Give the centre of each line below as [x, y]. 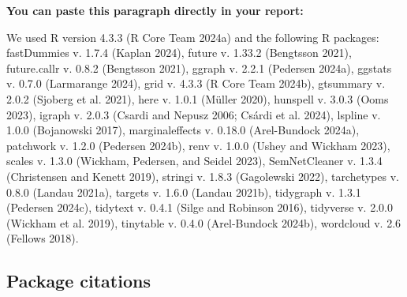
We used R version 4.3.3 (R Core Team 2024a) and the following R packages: [193, 37]
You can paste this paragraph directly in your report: [155, 10]
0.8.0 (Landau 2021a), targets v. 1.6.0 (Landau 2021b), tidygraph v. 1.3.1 [184, 192]
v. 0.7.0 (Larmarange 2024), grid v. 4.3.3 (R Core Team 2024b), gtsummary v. [196, 83]
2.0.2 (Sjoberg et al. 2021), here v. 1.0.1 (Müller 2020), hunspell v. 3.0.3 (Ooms [198, 98]
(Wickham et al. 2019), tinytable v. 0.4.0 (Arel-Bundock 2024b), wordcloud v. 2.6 [204, 222]
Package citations [78, 281]
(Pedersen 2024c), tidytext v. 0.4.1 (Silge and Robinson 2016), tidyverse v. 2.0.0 [200, 207]
